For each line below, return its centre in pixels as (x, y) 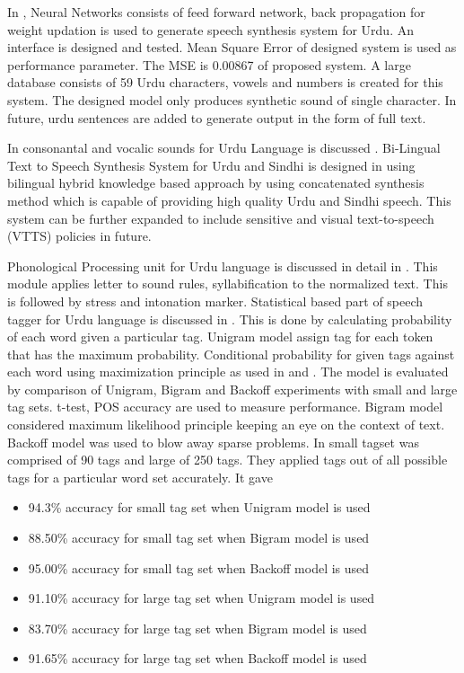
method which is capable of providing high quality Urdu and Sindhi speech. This (229, 200)
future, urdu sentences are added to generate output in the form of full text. (217, 117)
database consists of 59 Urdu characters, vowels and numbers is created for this (225, 82)
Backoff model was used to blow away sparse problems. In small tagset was (213, 442)
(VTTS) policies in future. (79, 236)
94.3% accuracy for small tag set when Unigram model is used (199, 507)
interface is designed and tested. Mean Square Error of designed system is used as (232, 47)
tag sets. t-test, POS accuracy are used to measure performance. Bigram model (225, 407)
